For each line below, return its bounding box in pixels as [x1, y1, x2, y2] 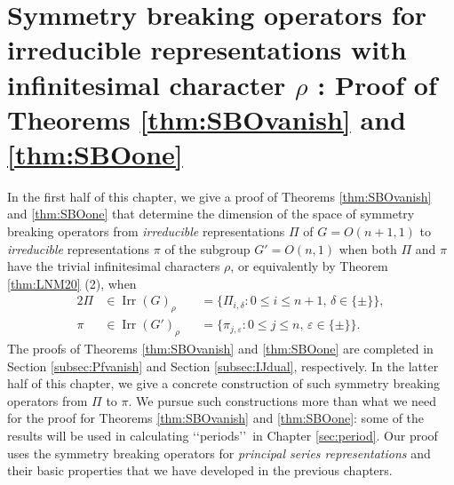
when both [339, 239, 397, 258]
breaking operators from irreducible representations [7, 222, 285, 241]
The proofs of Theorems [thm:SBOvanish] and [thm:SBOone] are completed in [7, 339, 434, 358]
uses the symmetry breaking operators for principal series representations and [7, 443, 431, 462]
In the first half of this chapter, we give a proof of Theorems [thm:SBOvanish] [7, 187, 432, 205]
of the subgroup [164, 239, 251, 258]
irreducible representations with [7, 31, 407, 68]
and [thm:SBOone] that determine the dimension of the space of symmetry [7, 204, 415, 223]
